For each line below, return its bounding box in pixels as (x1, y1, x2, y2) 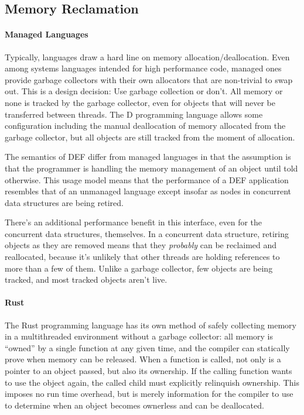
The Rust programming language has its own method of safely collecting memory (5, 318, 296, 331)
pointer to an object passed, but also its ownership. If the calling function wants (5, 365, 292, 377)
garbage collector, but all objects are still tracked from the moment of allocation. (5, 131, 295, 143)
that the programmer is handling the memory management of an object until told (5, 162, 298, 174)
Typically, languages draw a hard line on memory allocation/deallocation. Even (5, 50, 290, 63)
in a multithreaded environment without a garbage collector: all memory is (5, 330, 273, 342)
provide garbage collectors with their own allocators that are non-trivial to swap (5, 73, 293, 85)
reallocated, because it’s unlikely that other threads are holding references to (5, 251, 280, 263)
